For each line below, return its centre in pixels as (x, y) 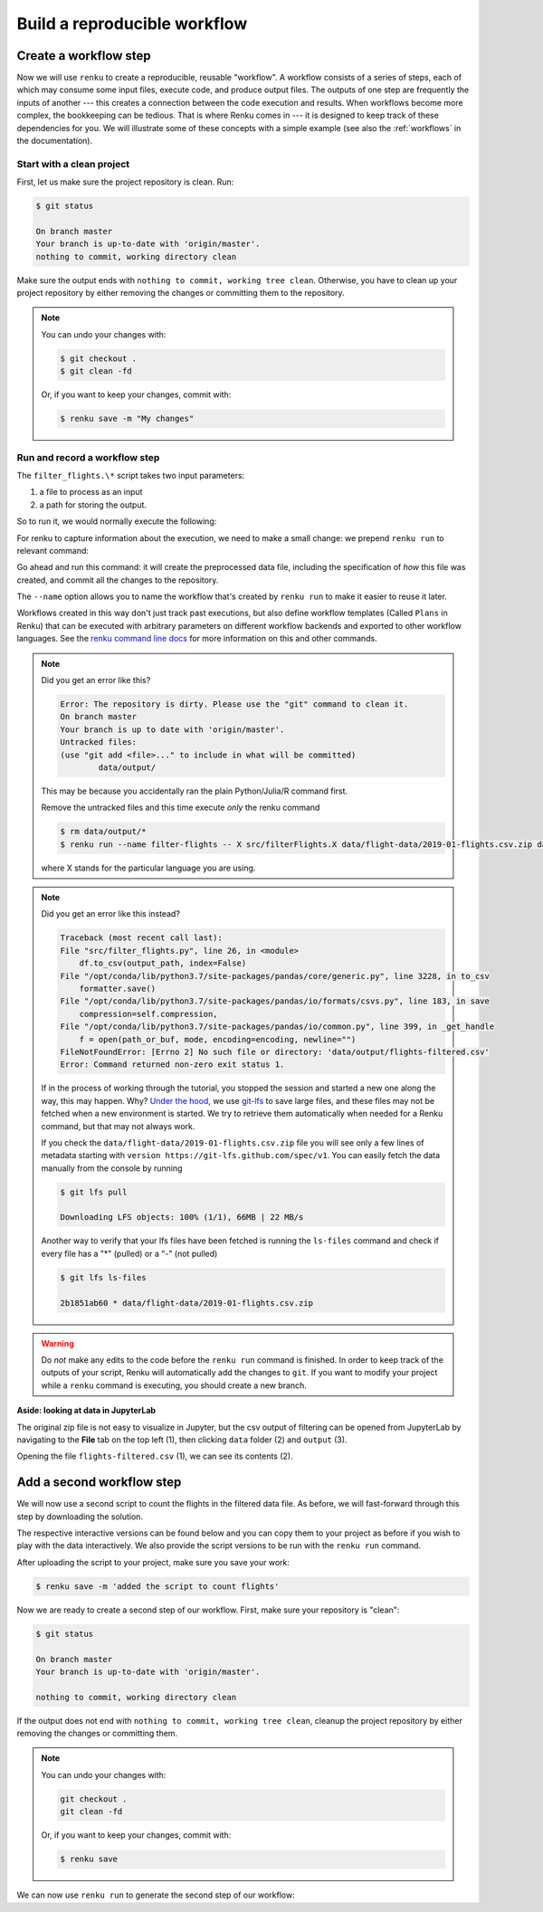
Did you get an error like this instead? (111, 914)
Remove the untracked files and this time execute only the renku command (181, 808)
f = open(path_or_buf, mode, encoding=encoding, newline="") (218, 1039)
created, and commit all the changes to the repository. (118, 580)
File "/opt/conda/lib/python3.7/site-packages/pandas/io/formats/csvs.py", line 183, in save (275, 1001)
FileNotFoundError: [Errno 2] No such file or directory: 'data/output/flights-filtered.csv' (275, 1051)
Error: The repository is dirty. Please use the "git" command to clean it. (234, 704)
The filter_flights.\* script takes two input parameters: (131, 475)
